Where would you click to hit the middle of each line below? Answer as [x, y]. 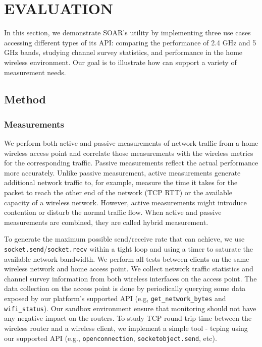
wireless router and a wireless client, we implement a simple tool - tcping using [126, 328]
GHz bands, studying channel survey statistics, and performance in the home [123, 52]
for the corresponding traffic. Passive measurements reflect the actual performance [131, 163]
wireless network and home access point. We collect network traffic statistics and [129, 269]
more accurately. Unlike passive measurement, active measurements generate [122, 172]
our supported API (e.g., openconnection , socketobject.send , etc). [111, 338]
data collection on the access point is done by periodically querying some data [125, 288]
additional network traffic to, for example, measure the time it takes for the [121, 182]
